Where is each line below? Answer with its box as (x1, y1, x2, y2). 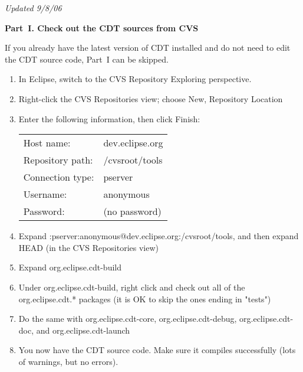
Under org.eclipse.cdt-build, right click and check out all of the (18, 280, 245, 293)
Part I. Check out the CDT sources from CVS (5, 21, 199, 34)
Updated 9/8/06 (5, 2, 62, 14)
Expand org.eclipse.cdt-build (18, 261, 121, 273)
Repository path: (23, 153, 93, 167)
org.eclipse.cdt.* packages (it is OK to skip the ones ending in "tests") (18, 292, 271, 305)
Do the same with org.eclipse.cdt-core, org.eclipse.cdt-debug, (18, 312, 237, 325)
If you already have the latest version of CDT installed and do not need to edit (5, 41, 291, 54)
